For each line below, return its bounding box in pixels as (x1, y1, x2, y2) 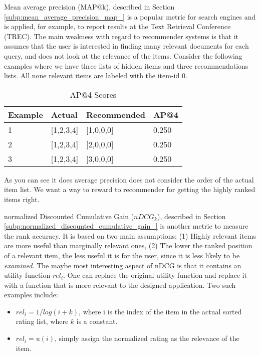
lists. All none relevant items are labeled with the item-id (4, 70, 180, 81)
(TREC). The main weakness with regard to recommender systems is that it (4, 31, 238, 41)
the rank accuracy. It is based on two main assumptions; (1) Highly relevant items (4, 230, 256, 241)
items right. (4, 194, 40, 204)
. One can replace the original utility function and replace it (63, 270, 247, 280)
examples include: (4, 289, 58, 300)
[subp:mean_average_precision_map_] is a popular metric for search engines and (4, 11, 256, 22)
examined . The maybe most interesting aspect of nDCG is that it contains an (4, 260, 241, 270)
